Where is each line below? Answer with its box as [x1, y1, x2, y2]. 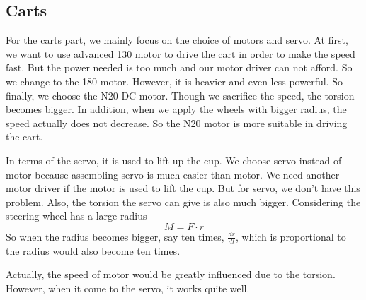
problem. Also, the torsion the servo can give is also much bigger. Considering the [6, 194, 361, 209]
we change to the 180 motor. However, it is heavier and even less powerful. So [6, 73, 343, 88]
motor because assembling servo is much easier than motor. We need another [6, 167, 340, 181]
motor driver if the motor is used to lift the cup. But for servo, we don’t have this [6, 181, 360, 196]
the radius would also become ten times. [6, 243, 181, 258]
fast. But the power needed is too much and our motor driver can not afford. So [6, 60, 353, 75]
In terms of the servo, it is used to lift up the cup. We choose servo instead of [6, 152, 342, 167]
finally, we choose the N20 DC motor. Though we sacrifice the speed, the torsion [6, 88, 355, 102]
